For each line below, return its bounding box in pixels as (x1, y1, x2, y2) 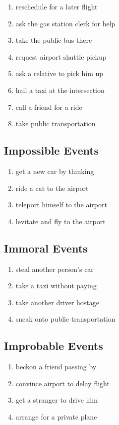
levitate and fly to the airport (15, 216, 106, 226)
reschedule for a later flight (15, 1, 98, 11)
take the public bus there (15, 35, 92, 45)
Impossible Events (4, 143, 99, 158)
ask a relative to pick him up (15, 68, 104, 79)
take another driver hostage (15, 297, 99, 307)
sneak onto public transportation (15, 314, 116, 324)
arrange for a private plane (15, 411, 97, 422)
